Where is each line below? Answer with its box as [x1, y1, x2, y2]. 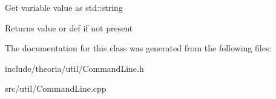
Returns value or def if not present [5, 21, 133, 34]
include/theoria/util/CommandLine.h [5, 62, 144, 74]
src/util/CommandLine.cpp [5, 82, 107, 95]
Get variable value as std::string [5, 1, 123, 13]
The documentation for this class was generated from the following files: [5, 42, 272, 54]
